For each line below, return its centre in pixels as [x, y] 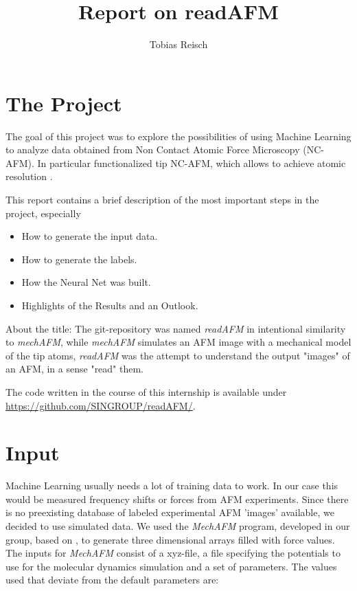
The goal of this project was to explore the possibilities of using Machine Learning [178, 136]
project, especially [43, 213]
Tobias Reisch [178, 44]
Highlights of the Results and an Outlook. [110, 305]
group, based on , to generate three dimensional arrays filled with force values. [170, 539]
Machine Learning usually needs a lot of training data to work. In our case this [172, 486]
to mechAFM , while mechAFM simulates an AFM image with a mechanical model [178, 342]
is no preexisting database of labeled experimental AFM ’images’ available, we [170, 512]
